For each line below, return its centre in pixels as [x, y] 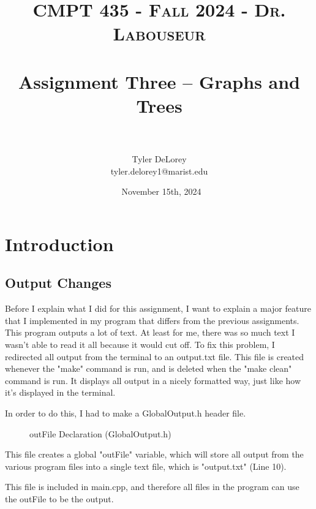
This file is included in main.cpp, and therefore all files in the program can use [152, 487]
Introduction [59, 243]
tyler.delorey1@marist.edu [159, 171]
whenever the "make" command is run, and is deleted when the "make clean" [149, 368]
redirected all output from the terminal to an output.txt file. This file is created [155, 356]
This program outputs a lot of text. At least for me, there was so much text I [150, 332]
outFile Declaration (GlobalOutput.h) [100, 433]
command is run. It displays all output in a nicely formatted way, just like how [153, 380]
